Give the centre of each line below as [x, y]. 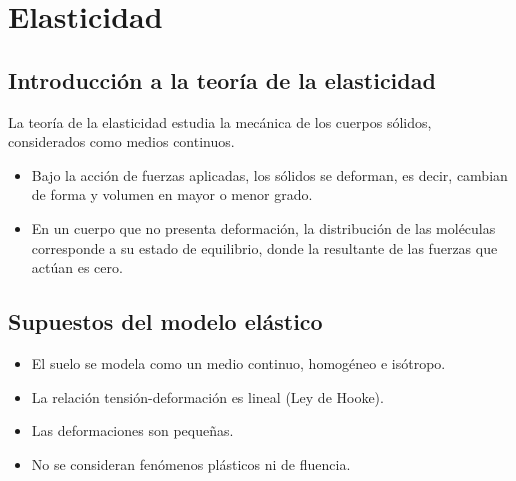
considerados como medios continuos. [121, 141]
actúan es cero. [77, 267]
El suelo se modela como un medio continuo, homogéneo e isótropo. [238, 362]
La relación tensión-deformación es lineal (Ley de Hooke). [207, 396]
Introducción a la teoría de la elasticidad [222, 79]
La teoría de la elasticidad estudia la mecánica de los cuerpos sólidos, [220, 121]
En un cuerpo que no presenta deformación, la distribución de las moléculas [263, 227]
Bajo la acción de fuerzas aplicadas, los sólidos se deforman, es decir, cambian [269, 174]
